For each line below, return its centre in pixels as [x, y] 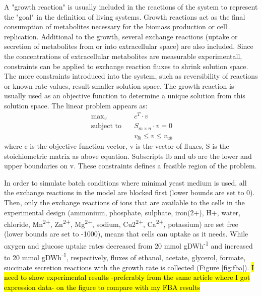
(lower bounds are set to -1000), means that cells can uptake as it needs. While [126, 234]
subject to [106, 126]
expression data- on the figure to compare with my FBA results [102, 287]
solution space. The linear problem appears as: [76, 105]
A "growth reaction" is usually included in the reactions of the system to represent [131, 7]
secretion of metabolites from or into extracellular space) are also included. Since [129, 46]
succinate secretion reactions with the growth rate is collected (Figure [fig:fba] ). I [129, 267]
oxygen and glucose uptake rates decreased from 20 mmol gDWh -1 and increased [128, 245]
